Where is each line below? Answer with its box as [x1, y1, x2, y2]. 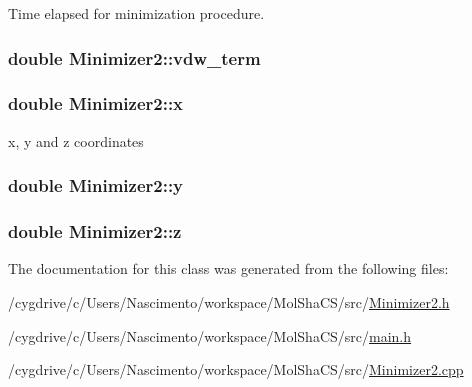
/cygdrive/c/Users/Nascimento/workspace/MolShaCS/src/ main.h [8, 325, 412, 346]
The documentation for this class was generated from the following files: [8, 258, 449, 279]
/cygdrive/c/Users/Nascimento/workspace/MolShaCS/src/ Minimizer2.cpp [8, 359, 464, 380]
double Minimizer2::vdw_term [8, 45, 261, 70]
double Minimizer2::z [8, 219, 182, 244]
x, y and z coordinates [8, 130, 144, 151]
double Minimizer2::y [8, 173, 184, 198]
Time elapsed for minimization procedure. [8, 3, 265, 23]
